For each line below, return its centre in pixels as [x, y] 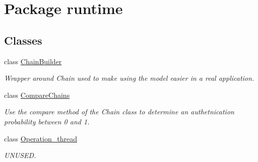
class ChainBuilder [33, 61]
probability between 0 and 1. [47, 121]
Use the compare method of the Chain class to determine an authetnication [119, 112]
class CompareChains [37, 95]
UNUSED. [20, 155]
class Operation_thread [41, 138]
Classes [23, 40]
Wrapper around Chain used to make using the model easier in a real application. [129, 78]
